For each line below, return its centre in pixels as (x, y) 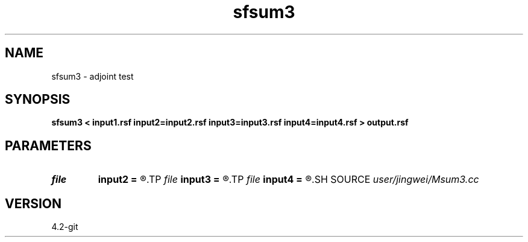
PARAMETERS (48, 145)
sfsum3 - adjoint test (93, 76)
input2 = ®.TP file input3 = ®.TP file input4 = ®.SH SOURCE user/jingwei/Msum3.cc (288, 180)
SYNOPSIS (38, 100)
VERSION (33, 203)
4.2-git (65, 227)
